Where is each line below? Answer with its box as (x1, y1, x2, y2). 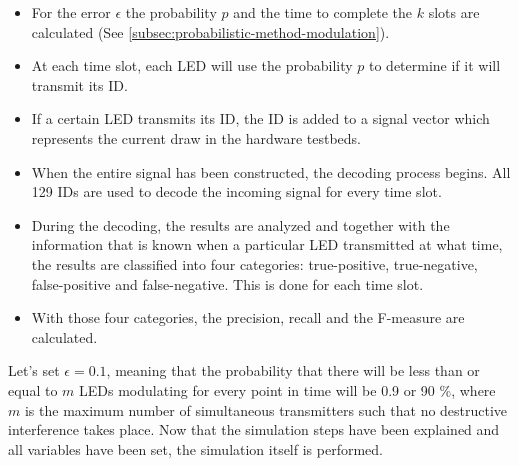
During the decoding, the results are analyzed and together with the (31, 214, 450, 235)
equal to (8, 379, 58, 400)
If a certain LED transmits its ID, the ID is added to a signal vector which (31, 108, 490, 129)
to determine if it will (368, 55, 501, 76)
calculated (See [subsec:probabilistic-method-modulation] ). (31, 21, 390, 42)
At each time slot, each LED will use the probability (31, 55, 353, 76)
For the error (31, 2, 111, 22)
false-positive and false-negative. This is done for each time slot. (31, 273, 424, 294)
